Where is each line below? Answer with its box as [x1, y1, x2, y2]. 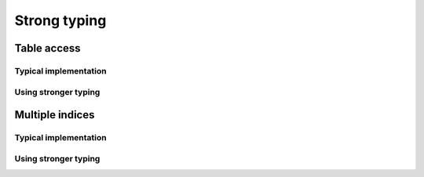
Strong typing [14, 12, 107, 29]
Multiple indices [14, 108, 95, 121]
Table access [14, 42, 82, 55]
